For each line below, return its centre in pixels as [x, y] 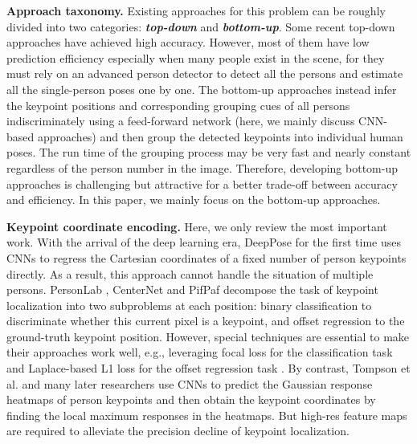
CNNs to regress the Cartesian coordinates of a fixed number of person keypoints [206, 257]
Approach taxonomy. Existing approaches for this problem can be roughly [196, 10]
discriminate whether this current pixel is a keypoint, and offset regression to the [206, 321]
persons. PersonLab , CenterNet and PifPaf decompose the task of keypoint [192, 289]
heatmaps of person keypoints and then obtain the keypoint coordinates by [191, 399]
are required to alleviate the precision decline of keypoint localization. [178, 431]
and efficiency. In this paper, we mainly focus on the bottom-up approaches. [194, 200]
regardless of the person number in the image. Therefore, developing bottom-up [202, 167]
